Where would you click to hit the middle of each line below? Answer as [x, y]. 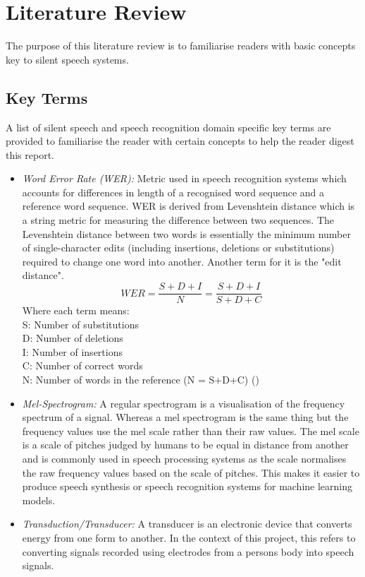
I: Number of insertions [72, 351]
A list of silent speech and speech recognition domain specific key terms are [168, 127]
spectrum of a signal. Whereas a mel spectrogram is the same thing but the [185, 417]
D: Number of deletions [73, 338]
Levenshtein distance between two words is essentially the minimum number [186, 233]
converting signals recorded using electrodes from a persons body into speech [188, 551]
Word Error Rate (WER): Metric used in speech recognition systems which [184, 178]
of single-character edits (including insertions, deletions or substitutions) [178, 248]
